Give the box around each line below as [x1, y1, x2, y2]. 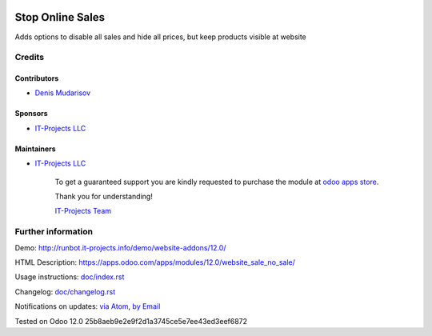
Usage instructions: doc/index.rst [14, 272, 125, 282]
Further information [14, 226, 94, 238]
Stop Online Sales [14, 10, 106, 24]
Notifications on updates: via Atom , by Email [14, 302, 161, 311]
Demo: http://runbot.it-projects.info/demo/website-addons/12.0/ [14, 242, 226, 252]
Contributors [14, 74, 59, 83]
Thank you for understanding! [54, 192, 154, 202]
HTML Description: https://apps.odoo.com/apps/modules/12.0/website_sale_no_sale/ [14, 257, 296, 267]
